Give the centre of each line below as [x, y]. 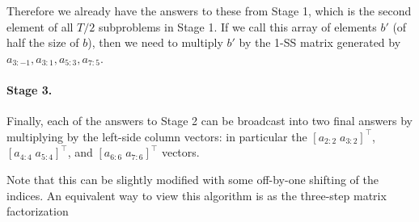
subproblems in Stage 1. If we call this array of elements [237, 26]
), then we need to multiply [155, 42]
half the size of [43, 42]
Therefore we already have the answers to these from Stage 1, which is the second [209, 10]
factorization [38, 211]
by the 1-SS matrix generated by [320, 42]
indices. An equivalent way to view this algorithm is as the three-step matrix [197, 195]
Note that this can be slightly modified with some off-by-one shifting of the [193, 179]
